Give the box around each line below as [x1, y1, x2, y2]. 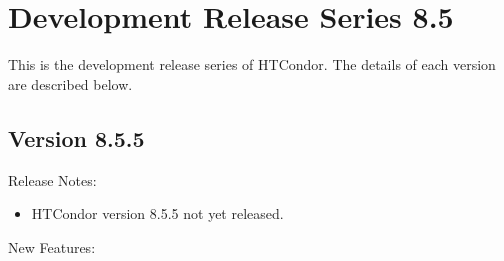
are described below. [8, 73, 133, 94]
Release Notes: [8, 169, 97, 190]
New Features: [8, 236, 96, 257]
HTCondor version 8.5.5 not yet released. [31, 203, 284, 224]
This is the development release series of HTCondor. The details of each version [8, 54, 496, 75]
